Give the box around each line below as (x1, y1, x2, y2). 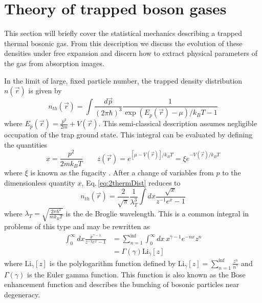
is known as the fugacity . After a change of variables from (30, 167, 214, 177)
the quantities (4, 139, 48, 150)
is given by (28, 85, 62, 96)
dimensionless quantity (4, 177, 75, 188)
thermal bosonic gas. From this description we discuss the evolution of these (4, 37, 243, 48)
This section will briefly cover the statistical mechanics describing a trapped (4, 28, 242, 38)
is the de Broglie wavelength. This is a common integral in (65, 208, 249, 218)
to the (222, 167, 241, 177)
